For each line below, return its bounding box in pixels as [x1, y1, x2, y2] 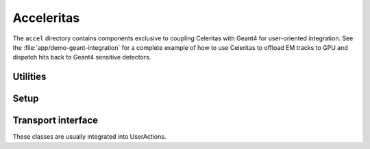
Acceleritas [12, 10, 80, 25]
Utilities [12, 71, 47, 83]
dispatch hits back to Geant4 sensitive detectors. [12, 53, 151, 62]
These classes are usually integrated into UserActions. [12, 133, 166, 141]
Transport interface [12, 115, 99, 126]
